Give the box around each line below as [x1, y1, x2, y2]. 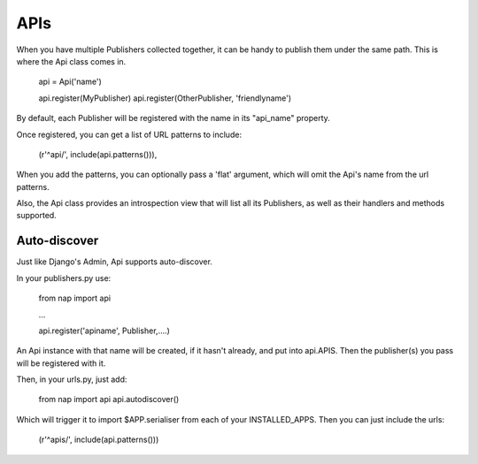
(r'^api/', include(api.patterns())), [38, 148, 158, 159]
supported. [16, 210, 57, 221]
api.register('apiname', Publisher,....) [38, 325, 170, 336]
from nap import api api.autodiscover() [38, 394, 180, 405]
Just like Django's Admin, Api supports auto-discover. [16, 256, 212, 267]
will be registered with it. [16, 358, 106, 369]
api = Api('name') [38, 76, 102, 87]
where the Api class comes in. [16, 56, 127, 66]
